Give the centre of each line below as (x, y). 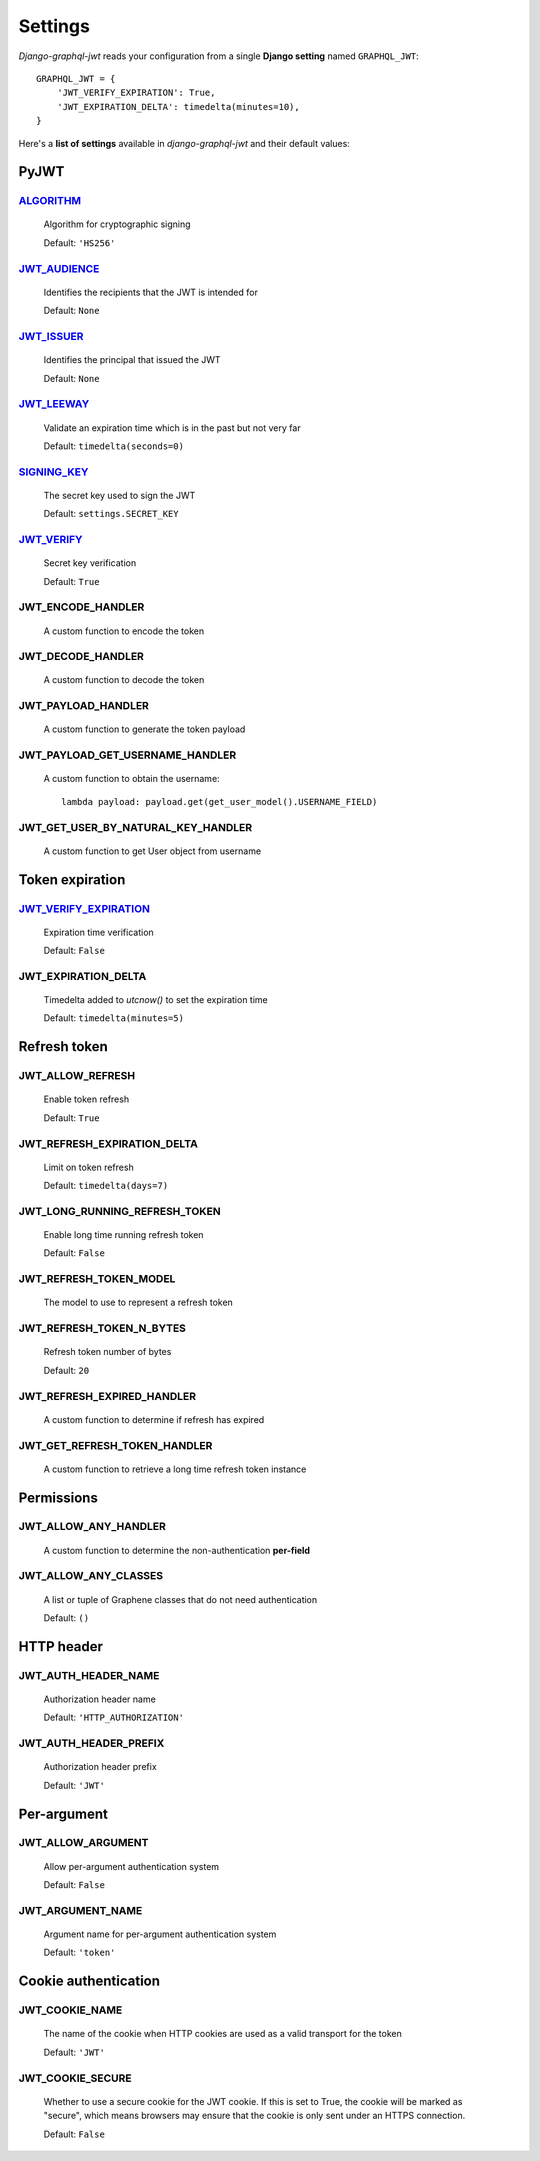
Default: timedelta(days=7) (106, 1186)
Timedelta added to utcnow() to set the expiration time (156, 1000)
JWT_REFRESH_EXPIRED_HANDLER (107, 1396)
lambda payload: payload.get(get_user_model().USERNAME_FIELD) (219, 801)
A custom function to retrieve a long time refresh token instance (175, 1469)
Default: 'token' (79, 1952)
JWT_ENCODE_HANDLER (81, 607)
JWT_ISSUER (51, 336)
